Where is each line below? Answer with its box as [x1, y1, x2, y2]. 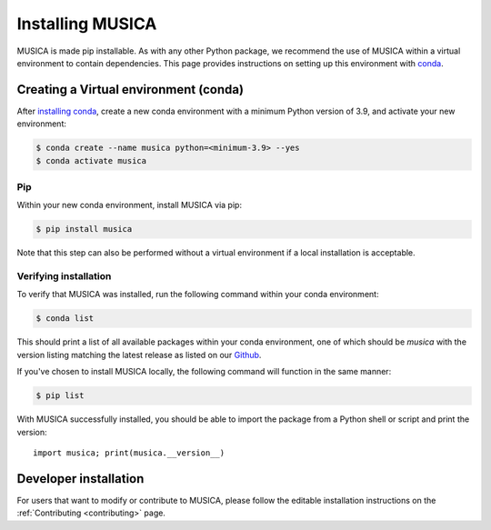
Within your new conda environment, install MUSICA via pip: [16, 200, 243, 211]
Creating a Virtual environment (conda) [16, 82, 245, 97]
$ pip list [35, 391, 85, 401]
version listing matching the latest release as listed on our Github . [16, 349, 262, 360]
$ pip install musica [35, 224, 133, 235]
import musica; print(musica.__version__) [33, 447, 225, 458]
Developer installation [16, 471, 145, 486]
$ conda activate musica [35, 155, 147, 165]
